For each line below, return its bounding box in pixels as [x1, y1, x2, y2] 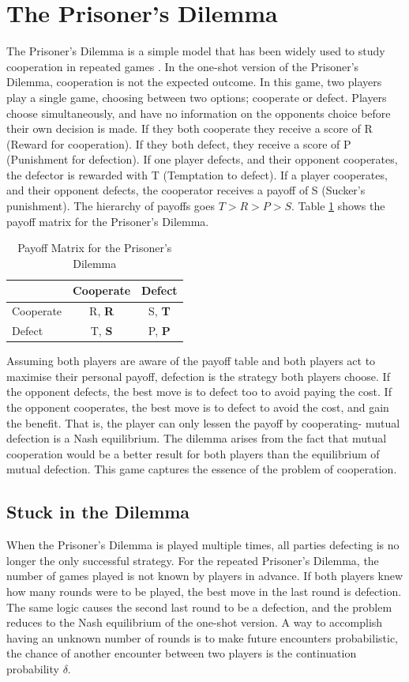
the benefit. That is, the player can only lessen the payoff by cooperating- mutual [6, 414, 400, 431]
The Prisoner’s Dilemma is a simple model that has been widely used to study [6, 43, 385, 59]
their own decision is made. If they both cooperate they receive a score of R [6, 120, 373, 137]
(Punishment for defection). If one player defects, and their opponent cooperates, [6, 151, 398, 168]
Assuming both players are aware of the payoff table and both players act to [6, 352, 376, 369]
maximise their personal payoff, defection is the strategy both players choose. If [6, 367, 390, 384]
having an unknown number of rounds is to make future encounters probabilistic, [6, 629, 399, 646]
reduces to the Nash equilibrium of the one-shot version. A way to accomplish [6, 614, 383, 631]
